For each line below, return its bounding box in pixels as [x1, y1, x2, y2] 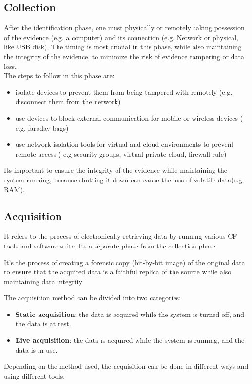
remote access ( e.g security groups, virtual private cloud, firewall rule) [15, 148, 227, 158]
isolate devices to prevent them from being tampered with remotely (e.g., [15, 87, 234, 97]
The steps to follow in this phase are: [4, 70, 115, 81]
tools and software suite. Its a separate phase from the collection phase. [4, 240, 217, 250]
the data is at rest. [15, 318, 71, 329]
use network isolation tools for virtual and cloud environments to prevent [15, 139, 234, 149]
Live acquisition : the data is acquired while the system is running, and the [15, 335, 245, 345]
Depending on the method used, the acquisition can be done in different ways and [4, 361, 249, 371]
